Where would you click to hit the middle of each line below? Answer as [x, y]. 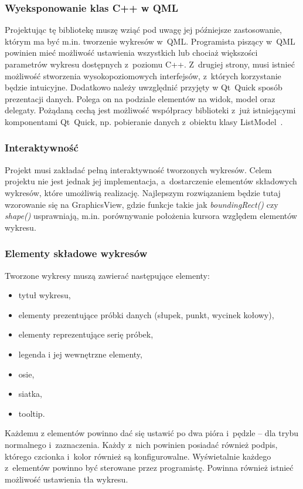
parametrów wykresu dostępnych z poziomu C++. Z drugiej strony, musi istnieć [150, 64]
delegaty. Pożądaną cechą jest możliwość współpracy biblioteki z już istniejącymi [150, 110]
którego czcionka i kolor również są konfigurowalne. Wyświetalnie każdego [138, 456]
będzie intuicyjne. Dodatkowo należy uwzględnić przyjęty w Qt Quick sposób [144, 87]
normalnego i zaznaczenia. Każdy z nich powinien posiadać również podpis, [141, 444]
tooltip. [32, 413]
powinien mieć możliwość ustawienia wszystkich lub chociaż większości [131, 53]
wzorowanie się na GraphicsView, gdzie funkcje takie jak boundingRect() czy [142, 204]
